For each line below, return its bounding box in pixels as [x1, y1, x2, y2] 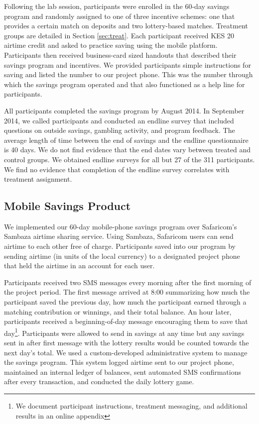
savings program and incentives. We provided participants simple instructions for [4, 59, 251, 70]
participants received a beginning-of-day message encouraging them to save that [4, 316, 248, 326]
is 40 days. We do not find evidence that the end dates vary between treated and [4, 144, 251, 155]
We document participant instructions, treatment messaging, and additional [15, 401, 248, 411]
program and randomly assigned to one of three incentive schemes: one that [4, 10, 235, 21]
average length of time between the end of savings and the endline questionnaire [4, 134, 249, 145]
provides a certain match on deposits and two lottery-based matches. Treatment [4, 20, 248, 31]
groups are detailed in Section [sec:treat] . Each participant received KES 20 [4, 30, 234, 40]
